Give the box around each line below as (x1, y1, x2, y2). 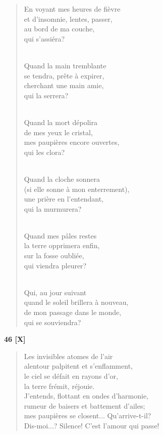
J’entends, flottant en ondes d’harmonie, (24, 390, 148, 401)
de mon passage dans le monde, (24, 307, 122, 318)
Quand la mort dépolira (24, 116, 97, 127)
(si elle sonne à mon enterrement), (24, 183, 130, 194)
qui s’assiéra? (24, 33, 65, 44)
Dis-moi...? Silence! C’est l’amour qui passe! (24, 420, 159, 430)
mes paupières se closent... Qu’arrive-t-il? (24, 410, 151, 421)
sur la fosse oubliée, (24, 250, 84, 261)
